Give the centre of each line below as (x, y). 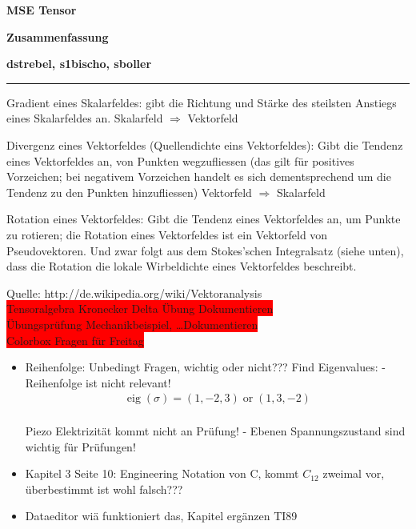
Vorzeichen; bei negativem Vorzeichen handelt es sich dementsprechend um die (199, 176)
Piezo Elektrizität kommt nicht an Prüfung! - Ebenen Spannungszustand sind (215, 430)
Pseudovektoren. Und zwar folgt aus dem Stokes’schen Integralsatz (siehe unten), (205, 250)
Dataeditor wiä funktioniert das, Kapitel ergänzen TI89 (161, 516)
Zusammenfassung (58, 36)
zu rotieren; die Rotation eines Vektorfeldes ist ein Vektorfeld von (167, 234)
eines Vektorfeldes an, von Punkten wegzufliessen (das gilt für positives (180, 160)
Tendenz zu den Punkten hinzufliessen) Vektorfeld (129, 192)
